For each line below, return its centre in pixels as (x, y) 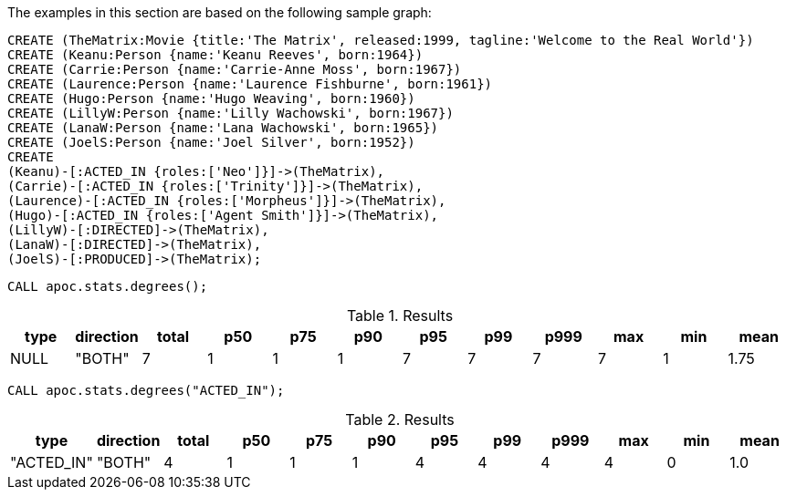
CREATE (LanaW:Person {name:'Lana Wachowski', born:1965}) (223, 128)
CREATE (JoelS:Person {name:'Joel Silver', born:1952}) (211, 142)
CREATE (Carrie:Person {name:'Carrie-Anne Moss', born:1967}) (235, 69)
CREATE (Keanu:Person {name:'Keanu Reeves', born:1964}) (215, 55)
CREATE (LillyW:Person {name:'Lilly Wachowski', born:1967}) (231, 113)
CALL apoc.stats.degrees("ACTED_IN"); (146, 390)
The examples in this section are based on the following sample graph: (220, 12)
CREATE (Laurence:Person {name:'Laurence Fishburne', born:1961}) (250, 84)
